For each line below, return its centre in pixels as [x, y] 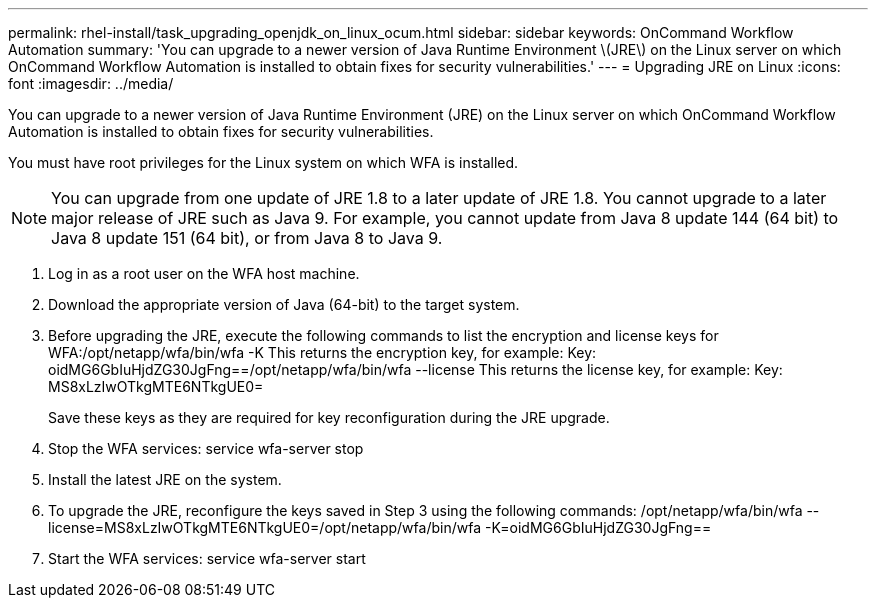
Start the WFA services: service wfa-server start [207, 558]
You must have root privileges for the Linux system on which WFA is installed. [263, 162]
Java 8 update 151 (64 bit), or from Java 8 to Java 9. [247, 238]
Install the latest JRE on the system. [165, 479]
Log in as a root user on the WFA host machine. [204, 273]
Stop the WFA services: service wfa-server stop [206, 448]
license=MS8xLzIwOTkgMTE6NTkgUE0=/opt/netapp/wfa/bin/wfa [265, 527]
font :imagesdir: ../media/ [91, 83]
